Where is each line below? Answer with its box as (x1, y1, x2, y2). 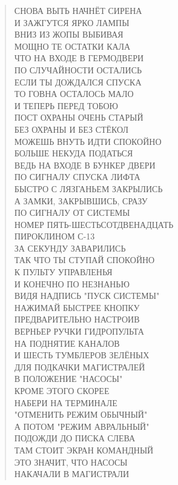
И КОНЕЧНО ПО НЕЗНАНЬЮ (14, 277, 130, 290)
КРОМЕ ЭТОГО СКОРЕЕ (14, 384, 110, 396)
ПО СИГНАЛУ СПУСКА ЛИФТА (14, 170, 140, 183)
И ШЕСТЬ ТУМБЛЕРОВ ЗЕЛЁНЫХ (14, 349, 150, 361)
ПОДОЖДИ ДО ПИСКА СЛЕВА (14, 432, 136, 444)
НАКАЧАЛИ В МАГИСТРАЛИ (14, 467, 130, 480)
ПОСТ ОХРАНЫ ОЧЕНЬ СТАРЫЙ (14, 111, 143, 124)
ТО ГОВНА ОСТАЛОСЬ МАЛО (14, 87, 134, 100)
